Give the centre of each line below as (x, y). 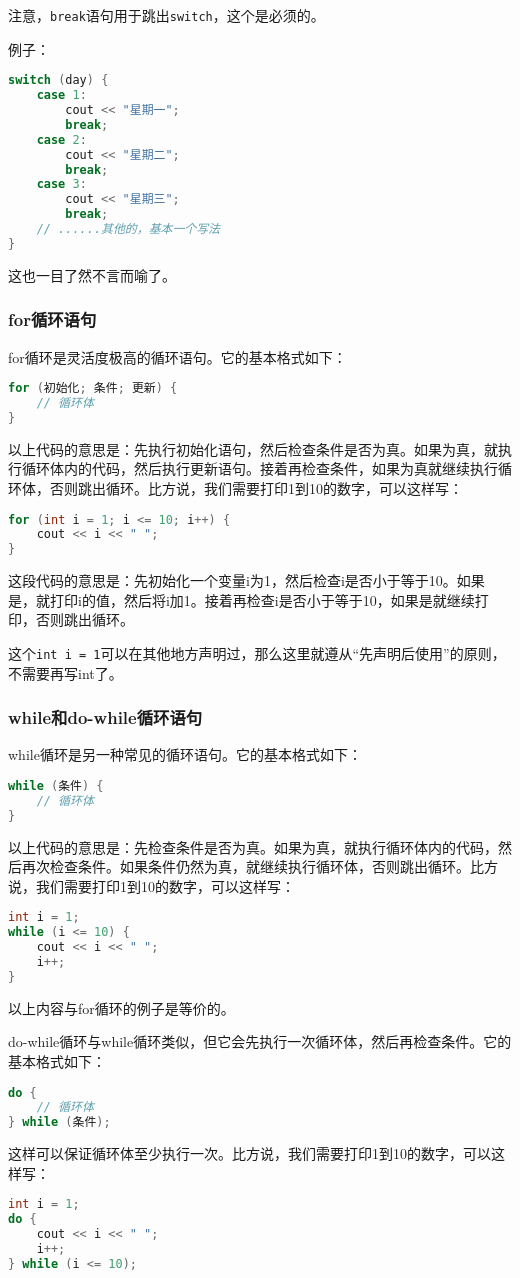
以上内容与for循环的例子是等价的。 (121, 1007)
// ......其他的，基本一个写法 (128, 229)
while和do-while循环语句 (105, 717)
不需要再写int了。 (65, 672)
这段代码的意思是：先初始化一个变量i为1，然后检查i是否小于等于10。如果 (246, 580)
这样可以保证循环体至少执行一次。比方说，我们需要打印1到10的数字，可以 (249, 1153)
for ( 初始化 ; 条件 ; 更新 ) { (93, 388)
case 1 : (61, 95)
